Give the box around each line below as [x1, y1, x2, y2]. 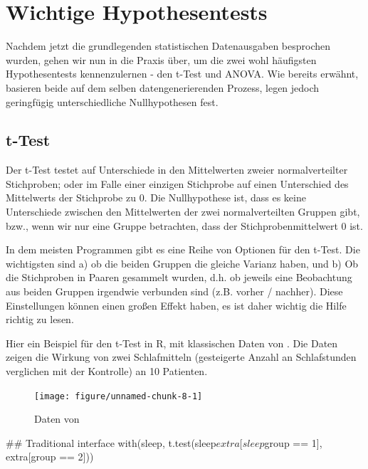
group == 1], [264, 435, 322, 450]
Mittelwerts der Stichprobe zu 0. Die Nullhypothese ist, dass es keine [6, 190, 306, 205]
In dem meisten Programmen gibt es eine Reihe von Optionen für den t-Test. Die [6, 242, 360, 257]
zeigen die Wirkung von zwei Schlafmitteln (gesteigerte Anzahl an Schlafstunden [6, 349, 357, 364]
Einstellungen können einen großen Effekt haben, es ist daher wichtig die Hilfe [6, 297, 347, 312]
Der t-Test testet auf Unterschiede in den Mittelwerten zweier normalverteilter [6, 162, 348, 177]
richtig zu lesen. [6, 312, 74, 327]
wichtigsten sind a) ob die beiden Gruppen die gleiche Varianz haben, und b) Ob [6, 255, 359, 270]
